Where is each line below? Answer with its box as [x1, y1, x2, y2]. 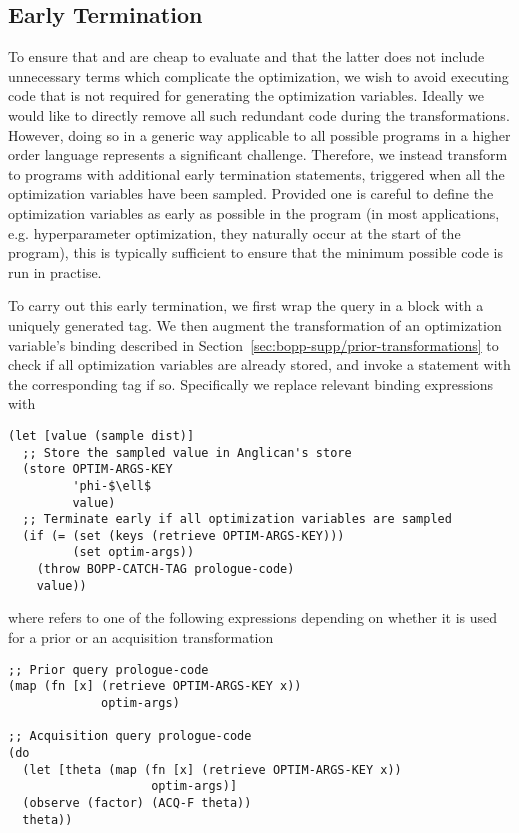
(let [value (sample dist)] [8, 428, 195, 443]
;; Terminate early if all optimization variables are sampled [22, 512, 452, 527]
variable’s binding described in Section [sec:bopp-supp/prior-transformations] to [8, 334, 499, 355]
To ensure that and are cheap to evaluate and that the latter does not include [8, 46, 485, 67]
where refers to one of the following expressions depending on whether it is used [8, 607, 498, 628]
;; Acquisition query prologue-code [8, 729, 252, 744]
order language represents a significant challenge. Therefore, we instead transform [8, 144, 508, 165]
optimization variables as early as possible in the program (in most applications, [8, 202, 500, 223]
